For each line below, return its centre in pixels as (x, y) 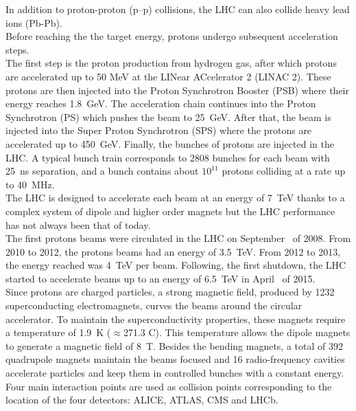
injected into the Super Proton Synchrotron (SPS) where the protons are (159, 130)
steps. (17, 49)
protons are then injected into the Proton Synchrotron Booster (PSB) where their (178, 90)
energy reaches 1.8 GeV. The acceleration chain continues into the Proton (161, 103)
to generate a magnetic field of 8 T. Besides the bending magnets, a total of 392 (174, 345)
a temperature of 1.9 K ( (58, 332)
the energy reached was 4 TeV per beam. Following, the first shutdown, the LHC (176, 265)
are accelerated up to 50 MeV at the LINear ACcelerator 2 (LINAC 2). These (168, 76)
